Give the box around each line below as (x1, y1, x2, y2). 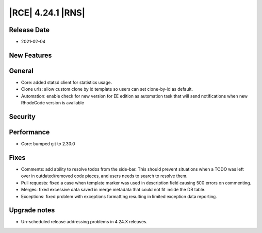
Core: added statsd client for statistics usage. (21, 79, 112, 85)
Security (9, 112, 36, 121)
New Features (9, 51, 52, 59)
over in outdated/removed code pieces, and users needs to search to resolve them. (21, 173, 188, 179)
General (9, 67, 34, 75)
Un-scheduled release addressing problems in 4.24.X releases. (21, 219, 147, 225)
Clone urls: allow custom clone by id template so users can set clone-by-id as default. (21, 86, 193, 92)
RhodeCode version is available (21, 100, 84, 106)
